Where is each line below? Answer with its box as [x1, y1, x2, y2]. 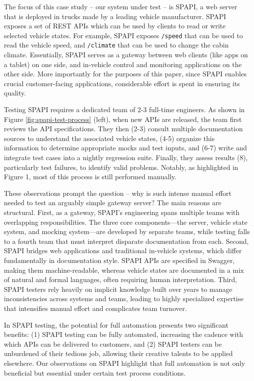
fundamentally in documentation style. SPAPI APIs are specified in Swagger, [4, 255, 235, 265]
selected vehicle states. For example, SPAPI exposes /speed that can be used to [4, 30, 243, 40]
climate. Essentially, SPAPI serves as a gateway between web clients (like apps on [4, 49, 248, 60]
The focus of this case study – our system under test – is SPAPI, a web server [4, 1, 237, 11]
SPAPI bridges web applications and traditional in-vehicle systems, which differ [4, 245, 242, 256]
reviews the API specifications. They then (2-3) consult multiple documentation [4, 123, 243, 134]
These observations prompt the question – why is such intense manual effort [4, 188, 232, 198]
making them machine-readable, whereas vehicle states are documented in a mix [4, 264, 244, 275]
